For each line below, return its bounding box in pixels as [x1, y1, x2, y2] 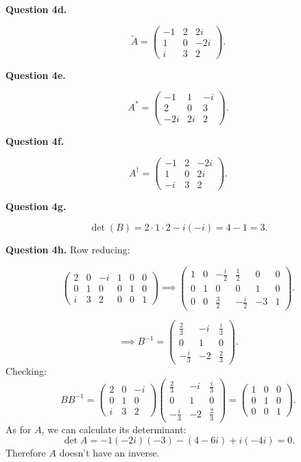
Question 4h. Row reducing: [5, 242, 130, 256]
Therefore [5, 446, 46, 460]
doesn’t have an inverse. [59, 446, 160, 460]
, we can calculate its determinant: [41, 421, 186, 436]
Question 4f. [5, 133, 64, 148]
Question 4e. [5, 67, 66, 82]
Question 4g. [5, 199, 67, 213]
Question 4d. [5, 2, 67, 16]
